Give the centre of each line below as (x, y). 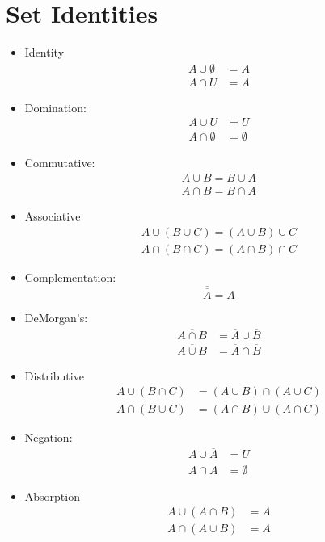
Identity (44, 52)
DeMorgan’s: (56, 317)
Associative (53, 216)
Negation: (49, 437)
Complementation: (70, 277)
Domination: (55, 107)
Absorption (52, 496)
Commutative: (60, 163)
